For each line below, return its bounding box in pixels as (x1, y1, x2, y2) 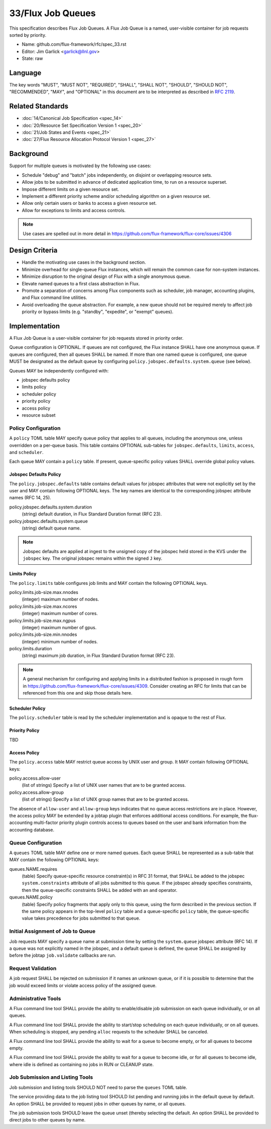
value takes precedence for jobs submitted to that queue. (22, 915, 141, 921)
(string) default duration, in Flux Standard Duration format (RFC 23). (22, 511, 162, 517)
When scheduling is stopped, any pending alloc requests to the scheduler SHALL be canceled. (9, 1029, 208, 1035)
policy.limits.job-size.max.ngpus (9, 617, 76, 624)
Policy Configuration (9, 424, 61, 431)
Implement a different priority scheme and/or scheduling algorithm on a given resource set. (22, 193, 211, 199)
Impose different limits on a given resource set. (22, 186, 119, 192)
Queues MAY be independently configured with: (9, 367, 109, 373)
